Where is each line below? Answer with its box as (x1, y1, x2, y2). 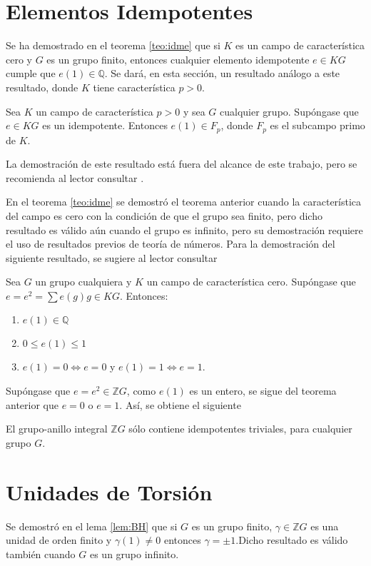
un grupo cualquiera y (35, 274, 132, 289)
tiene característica (93, 79, 176, 94)
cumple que (6, 66, 56, 81)
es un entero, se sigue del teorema (189, 383, 337, 398)
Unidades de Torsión (6, 477, 213, 506)
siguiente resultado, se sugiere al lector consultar (6, 250, 218, 265)
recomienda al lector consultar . (6, 170, 144, 185)
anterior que (6, 397, 59, 412)
